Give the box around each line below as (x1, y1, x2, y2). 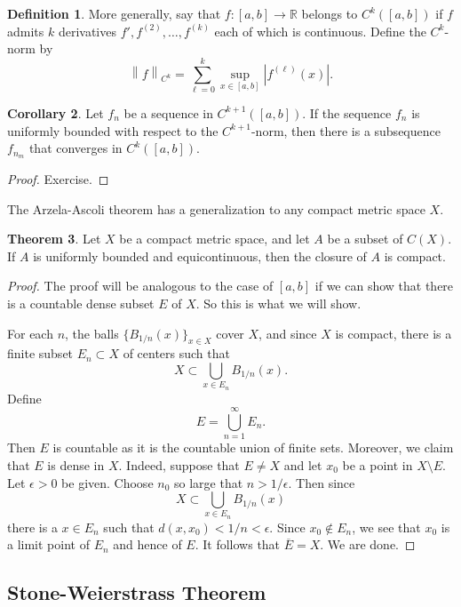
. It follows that (195, 535, 281, 554)
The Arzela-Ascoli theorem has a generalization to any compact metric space (7, 199, 425, 218)
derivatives (58, 21, 116, 40)
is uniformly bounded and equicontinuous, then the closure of (33, 246, 367, 265)
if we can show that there (314, 276, 454, 295)
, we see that (352, 517, 421, 536)
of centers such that (123, 344, 230, 363)
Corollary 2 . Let (7, 103, 104, 122)
